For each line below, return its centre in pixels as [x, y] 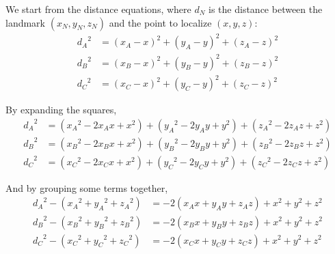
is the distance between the [266, 9]
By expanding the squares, [61, 110]
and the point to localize [160, 22]
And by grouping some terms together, [87, 187]
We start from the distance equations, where [98, 9]
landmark [26, 22]
